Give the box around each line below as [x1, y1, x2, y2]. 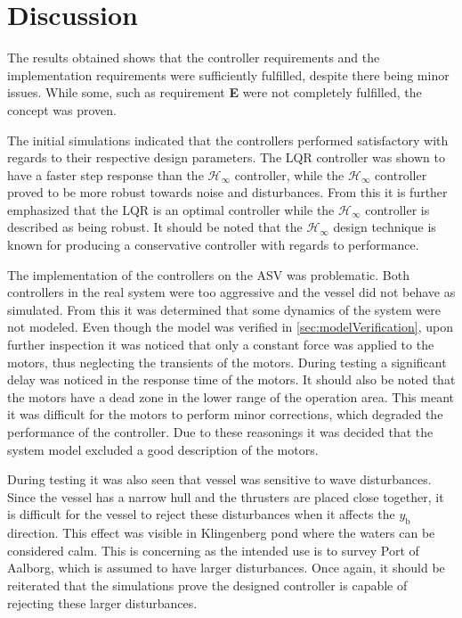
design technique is [333, 218, 436, 236]
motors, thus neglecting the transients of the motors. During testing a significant [7, 352, 447, 371]
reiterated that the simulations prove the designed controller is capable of [7, 575, 408, 594]
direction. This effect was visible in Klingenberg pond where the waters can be [7, 523, 435, 542]
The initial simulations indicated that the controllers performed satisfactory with [7, 130, 449, 149]
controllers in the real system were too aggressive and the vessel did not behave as [7, 283, 456, 301]
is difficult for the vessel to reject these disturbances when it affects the [7, 505, 395, 523]
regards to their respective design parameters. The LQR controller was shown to [7, 148, 445, 167]
